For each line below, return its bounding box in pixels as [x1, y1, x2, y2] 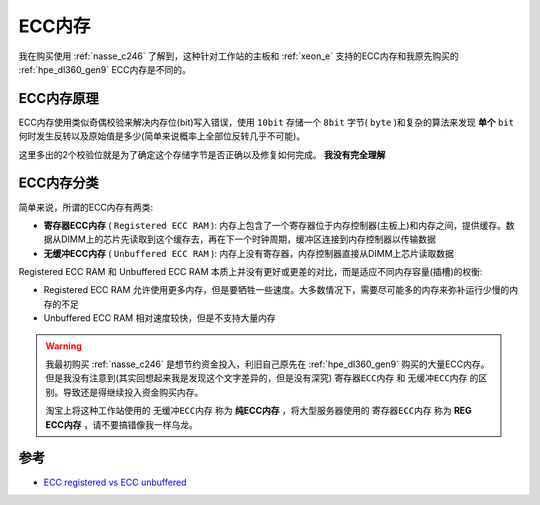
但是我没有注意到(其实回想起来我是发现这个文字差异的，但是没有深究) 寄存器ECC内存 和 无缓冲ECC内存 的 [45, 372, 479, 384]
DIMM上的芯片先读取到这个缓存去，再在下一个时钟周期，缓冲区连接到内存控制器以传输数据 [60, 233, 437, 245]
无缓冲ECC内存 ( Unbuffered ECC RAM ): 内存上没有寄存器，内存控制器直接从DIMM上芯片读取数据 [43, 247, 455, 259]
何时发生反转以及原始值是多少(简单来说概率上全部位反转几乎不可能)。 [18, 130, 306, 142]
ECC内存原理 [18, 90, 99, 107]
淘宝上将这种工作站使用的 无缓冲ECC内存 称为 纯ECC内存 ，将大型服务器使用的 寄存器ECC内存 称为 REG [45, 405, 472, 417]
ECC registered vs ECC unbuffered [43, 476, 187, 488]
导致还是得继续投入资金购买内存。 [62, 386, 204, 398]
